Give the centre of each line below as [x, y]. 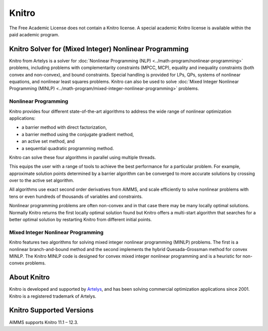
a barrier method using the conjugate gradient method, [78, 134]
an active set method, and [48, 141]
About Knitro [30, 278]
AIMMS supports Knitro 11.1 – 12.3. [44, 322]
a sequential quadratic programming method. [68, 148]
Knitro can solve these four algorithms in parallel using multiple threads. [83, 157]
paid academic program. [34, 34]
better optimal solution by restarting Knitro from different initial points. [81, 220]
